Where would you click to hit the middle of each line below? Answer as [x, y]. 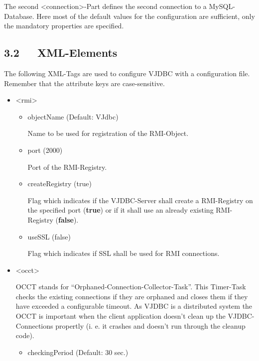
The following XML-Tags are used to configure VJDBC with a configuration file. [127, 73]
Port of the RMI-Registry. [67, 167]
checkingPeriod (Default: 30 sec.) [78, 352]
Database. [19, 16]
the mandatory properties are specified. [64, 26]
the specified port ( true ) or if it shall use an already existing [121, 210]
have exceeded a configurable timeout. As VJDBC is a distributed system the [134, 306]
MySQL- [222, 6]
